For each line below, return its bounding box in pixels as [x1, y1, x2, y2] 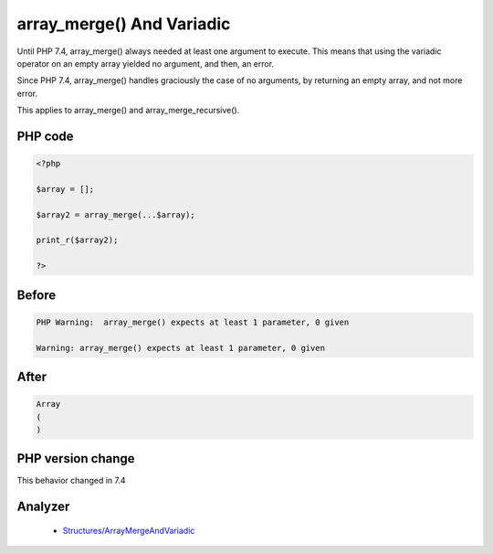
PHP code [16, 128, 74, 144]
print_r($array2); [36, 235, 119, 246]
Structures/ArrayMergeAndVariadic [62, 525, 195, 536]
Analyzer [16, 499, 70, 515]
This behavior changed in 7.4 [16, 475, 127, 486]
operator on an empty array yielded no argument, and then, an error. [16, 58, 274, 69]
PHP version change [16, 451, 136, 466]
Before [16, 287, 57, 303]
